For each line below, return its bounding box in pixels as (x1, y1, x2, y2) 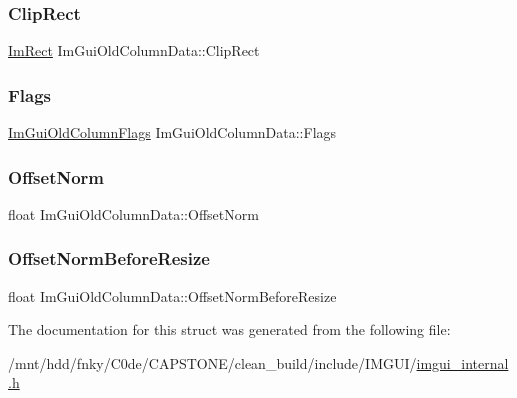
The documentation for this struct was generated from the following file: (8, 319, 451, 340)
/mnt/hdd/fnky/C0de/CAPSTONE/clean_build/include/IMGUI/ (8, 352, 417, 373)
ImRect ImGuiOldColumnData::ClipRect (8, 40, 260, 61)
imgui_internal (416, 352, 509, 373)
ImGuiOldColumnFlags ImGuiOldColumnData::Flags (8, 122, 337, 143)
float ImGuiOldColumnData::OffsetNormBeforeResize (8, 285, 337, 306)
